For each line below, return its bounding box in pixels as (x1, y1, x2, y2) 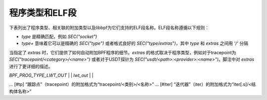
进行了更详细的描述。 (9, 63, 53, 69)
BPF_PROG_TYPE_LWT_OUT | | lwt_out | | (9, 72, 93, 78)
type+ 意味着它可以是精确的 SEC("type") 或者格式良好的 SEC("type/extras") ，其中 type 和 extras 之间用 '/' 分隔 (21, 40, 248, 46)
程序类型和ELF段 (9, 7, 77, 18)
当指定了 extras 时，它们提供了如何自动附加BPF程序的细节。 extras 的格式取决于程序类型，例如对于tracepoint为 (9, 49, 236, 55)
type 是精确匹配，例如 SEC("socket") (21, 33, 97, 39)
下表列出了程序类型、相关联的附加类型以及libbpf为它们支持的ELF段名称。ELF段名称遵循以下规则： (9, 25, 210, 31)
